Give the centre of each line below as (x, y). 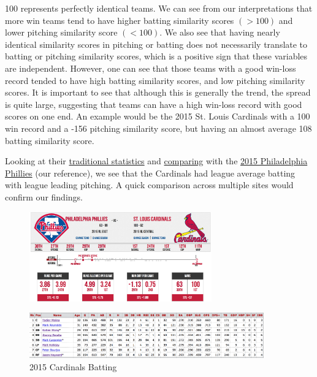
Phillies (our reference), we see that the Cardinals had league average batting (150, 173)
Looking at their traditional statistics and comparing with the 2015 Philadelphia (156, 161)
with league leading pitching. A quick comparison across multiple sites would (149, 185)
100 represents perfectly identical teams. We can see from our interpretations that (159, 8)
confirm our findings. (44, 196)
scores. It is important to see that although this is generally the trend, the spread (158, 92)
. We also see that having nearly (220, 32)
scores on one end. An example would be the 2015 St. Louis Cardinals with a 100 (158, 116)
